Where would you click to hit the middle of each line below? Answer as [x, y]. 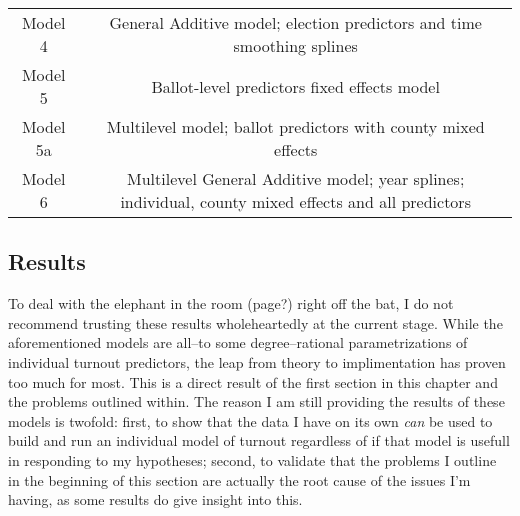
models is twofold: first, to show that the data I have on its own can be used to [250, 420]
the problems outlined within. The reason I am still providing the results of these [256, 401]
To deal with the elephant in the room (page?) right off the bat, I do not [231, 303]
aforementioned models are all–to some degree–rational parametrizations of [238, 342]
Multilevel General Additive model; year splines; [296, 178]
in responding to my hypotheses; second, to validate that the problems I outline [252, 459]
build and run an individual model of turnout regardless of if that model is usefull [259, 440]
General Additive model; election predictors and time [295, 22]
